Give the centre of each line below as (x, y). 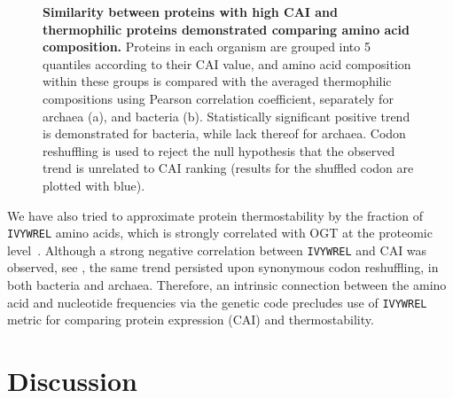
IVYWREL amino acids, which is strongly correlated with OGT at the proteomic (220, 233)
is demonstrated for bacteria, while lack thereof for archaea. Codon (224, 133)
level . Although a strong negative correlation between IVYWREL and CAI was (217, 250)
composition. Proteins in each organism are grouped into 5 (207, 47)
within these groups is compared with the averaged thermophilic (217, 81)
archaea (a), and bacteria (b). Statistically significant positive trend (226, 116)
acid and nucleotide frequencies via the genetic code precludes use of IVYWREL (217, 302)
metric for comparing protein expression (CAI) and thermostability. (191, 320)
